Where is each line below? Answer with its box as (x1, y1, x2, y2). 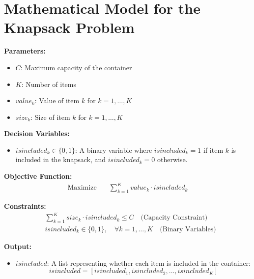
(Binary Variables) (160, 225, 216, 233)
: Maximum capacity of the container (20, 62, 132, 72)
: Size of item (30, 112, 70, 122)
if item (203, 144, 224, 155)
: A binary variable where (75, 144, 152, 155)
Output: (4, 241, 31, 251)
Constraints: (4, 200, 46, 211)
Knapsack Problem (4, 17, 135, 37)
